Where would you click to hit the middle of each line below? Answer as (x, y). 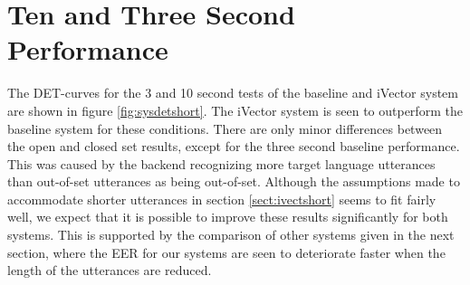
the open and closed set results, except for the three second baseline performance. (234, 146)
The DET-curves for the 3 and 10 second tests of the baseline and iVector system (233, 93)
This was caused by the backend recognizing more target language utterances (221, 163)
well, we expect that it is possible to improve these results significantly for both (228, 217)
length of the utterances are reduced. (110, 270)
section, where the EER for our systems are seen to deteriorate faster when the (226, 252)
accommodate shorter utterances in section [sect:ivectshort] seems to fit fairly (222, 199)
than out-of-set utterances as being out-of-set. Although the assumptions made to (234, 181)
